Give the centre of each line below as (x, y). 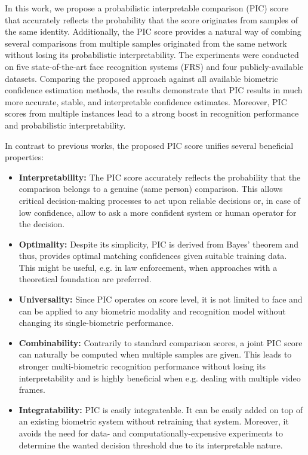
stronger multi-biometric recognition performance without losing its (142, 366)
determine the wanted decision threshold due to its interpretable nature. (151, 445)
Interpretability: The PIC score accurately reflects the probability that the (160, 177)
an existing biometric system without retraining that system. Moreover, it (154, 421)
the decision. (42, 224)
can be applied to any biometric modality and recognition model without (152, 311)
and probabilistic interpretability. (65, 125)
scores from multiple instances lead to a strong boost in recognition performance (152, 113)
